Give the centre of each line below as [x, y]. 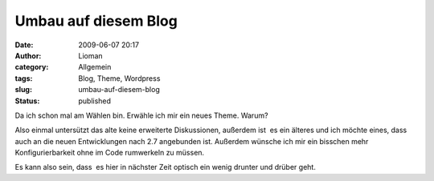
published [95, 101]
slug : [23, 90]
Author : [28, 55]
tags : [24, 78]
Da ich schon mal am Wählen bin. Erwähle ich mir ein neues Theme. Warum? [141, 115]
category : [32, 67]
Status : [27, 101]
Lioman [91, 55]
